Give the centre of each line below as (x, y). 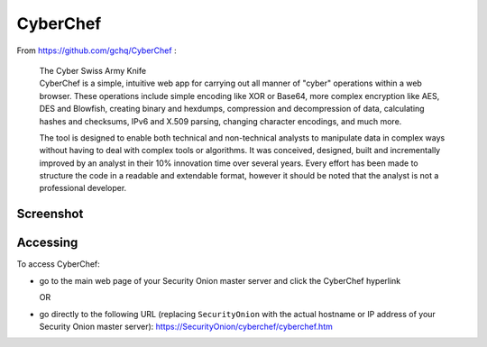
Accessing (47, 243)
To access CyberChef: (59, 264)
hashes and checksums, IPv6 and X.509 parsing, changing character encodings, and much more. (221, 121)
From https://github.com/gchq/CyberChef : (96, 50)
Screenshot (50, 214)
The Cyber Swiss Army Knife (93, 70)
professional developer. (83, 188)
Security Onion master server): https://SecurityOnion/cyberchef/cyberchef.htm (186, 326)
